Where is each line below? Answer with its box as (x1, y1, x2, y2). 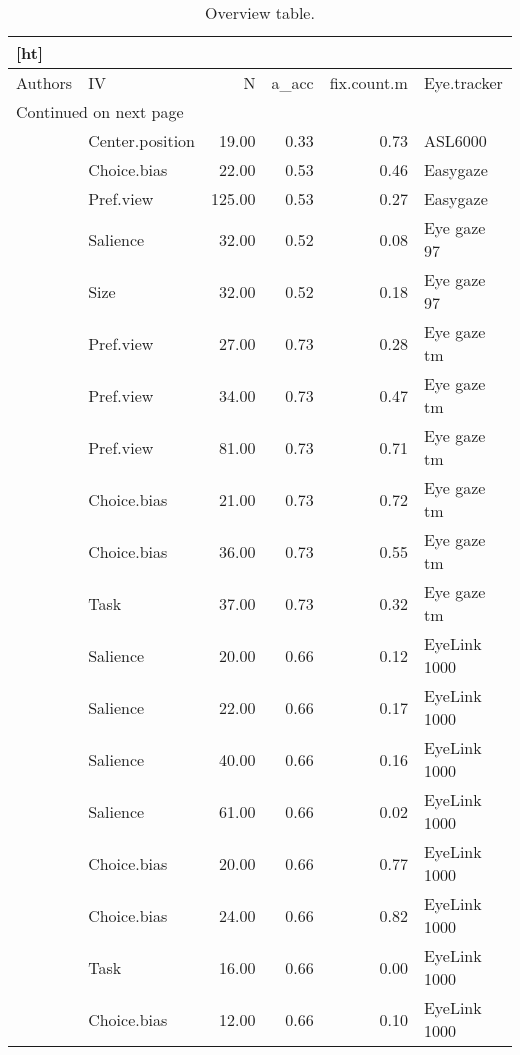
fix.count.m (329, 71, 408, 94)
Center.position (88, 129, 195, 152)
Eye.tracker (423, 71, 503, 94)
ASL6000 (423, 129, 487, 152)
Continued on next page (16, 100, 184, 123)
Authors (16, 71, 73, 94)
